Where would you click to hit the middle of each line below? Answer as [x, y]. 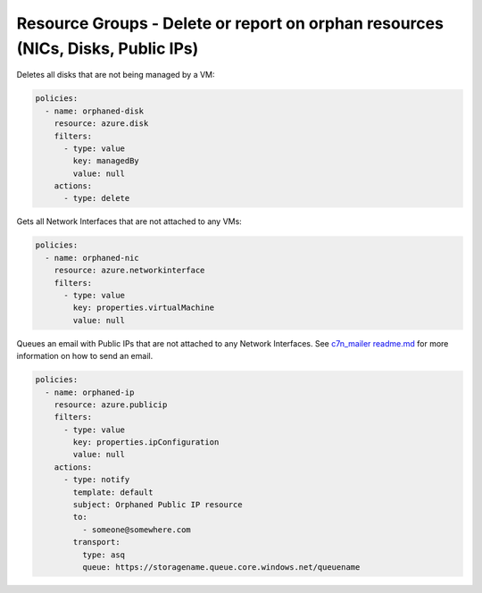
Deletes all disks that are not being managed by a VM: [116, 75]
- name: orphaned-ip [90, 392]
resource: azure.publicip [111, 405]
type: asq [103, 555]
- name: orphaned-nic [92, 258]
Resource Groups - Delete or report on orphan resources [230, 23]
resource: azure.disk [101, 124]
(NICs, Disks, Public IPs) [108, 48]
